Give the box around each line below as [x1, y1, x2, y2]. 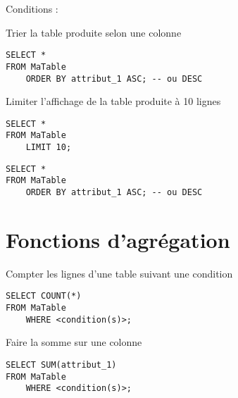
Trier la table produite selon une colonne [6, 25, 182, 39]
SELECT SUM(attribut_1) [6, 359, 117, 370]
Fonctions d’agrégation [6, 225, 230, 254]
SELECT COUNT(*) [6, 291, 82, 301]
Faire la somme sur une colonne [6, 335, 142, 349]
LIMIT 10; [25, 142, 72, 153]
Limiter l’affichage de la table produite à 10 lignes [6, 94, 221, 108]
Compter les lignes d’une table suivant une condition [6, 266, 233, 280]
